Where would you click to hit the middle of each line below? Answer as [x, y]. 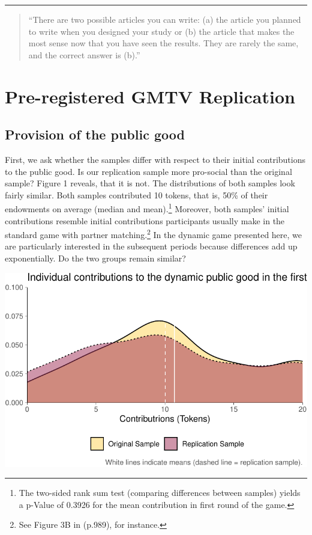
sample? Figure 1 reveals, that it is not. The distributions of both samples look [150, 183]
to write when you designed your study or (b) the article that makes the [161, 31]
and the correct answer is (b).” [84, 54]
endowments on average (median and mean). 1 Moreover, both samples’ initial [147, 208]
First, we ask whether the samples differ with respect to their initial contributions [155, 159]
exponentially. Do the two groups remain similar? [95, 258]
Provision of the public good [95, 134]
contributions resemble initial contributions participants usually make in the [145, 220]
